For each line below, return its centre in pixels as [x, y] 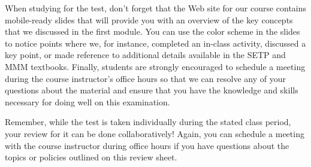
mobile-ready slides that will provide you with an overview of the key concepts [149, 19]
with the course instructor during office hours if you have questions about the [147, 145]
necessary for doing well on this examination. [87, 101]
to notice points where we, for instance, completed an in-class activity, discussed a [155, 43]
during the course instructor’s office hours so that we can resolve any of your [145, 78]
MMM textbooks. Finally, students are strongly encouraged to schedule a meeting [155, 66]
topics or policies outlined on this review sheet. [91, 157]
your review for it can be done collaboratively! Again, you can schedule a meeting [155, 133]
